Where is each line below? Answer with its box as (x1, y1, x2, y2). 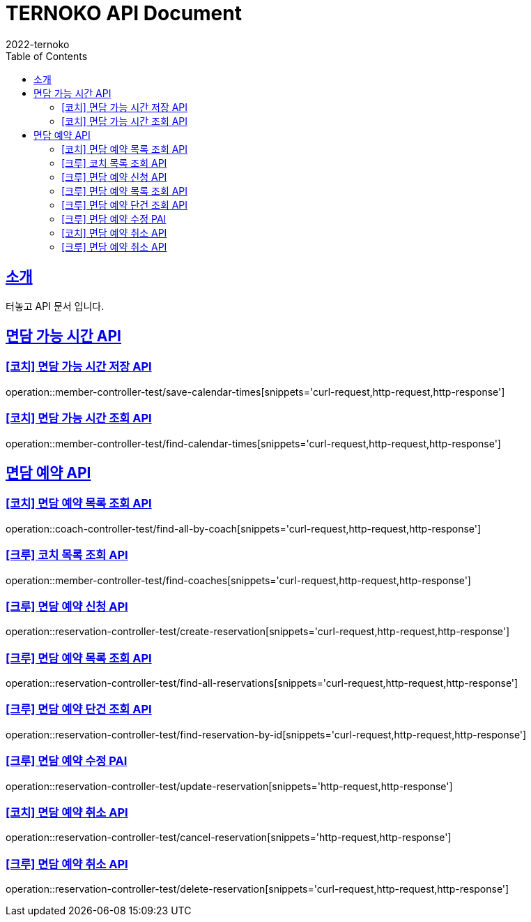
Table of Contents (6, 50, 88, 62)
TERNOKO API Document (6, 1, 242, 25)
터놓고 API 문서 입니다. (6, 299, 105, 312)
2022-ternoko (6, 38, 70, 50)
